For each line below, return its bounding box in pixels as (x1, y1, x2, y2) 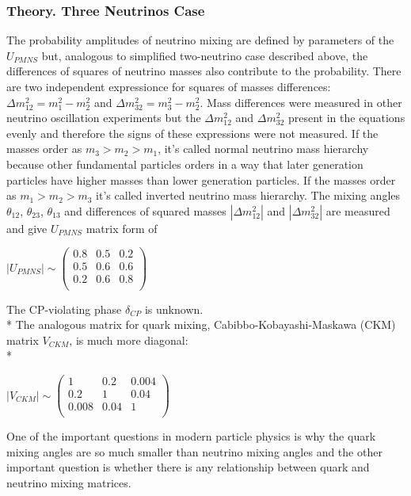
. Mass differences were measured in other (200, 93, 402, 110)
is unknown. (144, 300, 204, 317)
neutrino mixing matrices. (6, 474, 131, 490)
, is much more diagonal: (69, 331, 188, 348)
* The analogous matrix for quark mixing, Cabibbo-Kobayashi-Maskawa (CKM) (6, 316, 396, 333)
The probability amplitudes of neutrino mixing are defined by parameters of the (6, 32, 394, 48)
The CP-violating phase (6, 300, 122, 317)
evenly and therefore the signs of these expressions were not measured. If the (6, 124, 379, 141)
